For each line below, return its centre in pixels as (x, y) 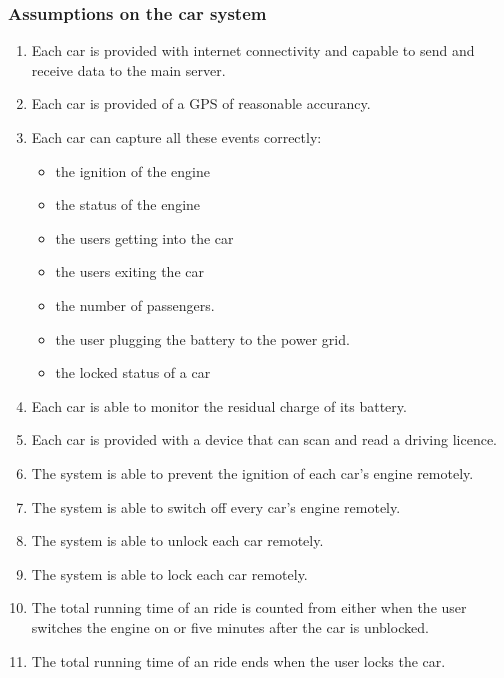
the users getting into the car (144, 237)
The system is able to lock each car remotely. (169, 573)
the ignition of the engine (132, 170)
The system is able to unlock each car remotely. (177, 540)
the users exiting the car (129, 271)
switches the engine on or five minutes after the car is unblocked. (230, 626)
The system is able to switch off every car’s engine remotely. (216, 506)
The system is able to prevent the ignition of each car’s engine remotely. (252, 472)
